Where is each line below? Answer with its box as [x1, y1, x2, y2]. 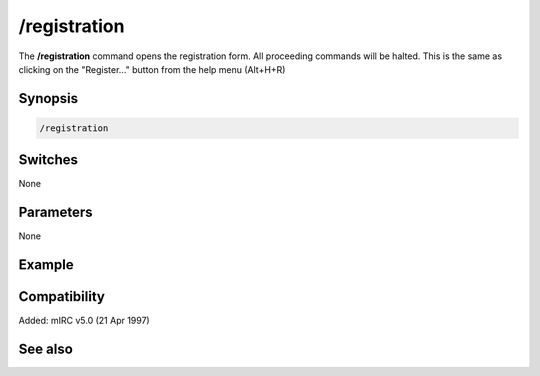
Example [18, 256, 74, 274]
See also [18, 341, 74, 358]
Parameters [18, 204, 93, 221]
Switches [18, 151, 79, 169]
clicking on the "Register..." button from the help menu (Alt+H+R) [18, 63, 286, 75]
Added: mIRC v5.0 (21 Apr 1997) [18, 315, 150, 327]
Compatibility [18, 288, 105, 305]
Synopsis [18, 90, 79, 107]
